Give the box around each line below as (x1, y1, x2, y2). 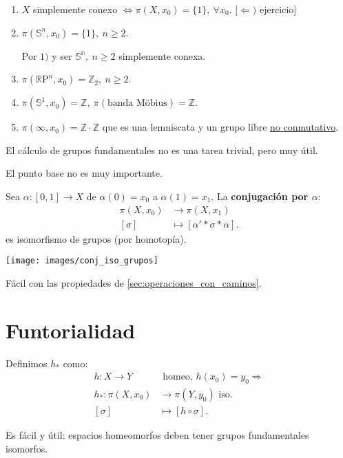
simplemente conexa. (118, 48, 206, 63)
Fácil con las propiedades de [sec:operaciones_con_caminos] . (6, 275, 262, 290)
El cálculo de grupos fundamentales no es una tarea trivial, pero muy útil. (6, 142, 318, 157)
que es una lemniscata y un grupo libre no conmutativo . (102, 120, 339, 134)
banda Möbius (107, 98, 167, 109)
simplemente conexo (33, 2, 118, 16)
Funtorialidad (6, 316, 136, 344)
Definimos (6, 356, 48, 370)
